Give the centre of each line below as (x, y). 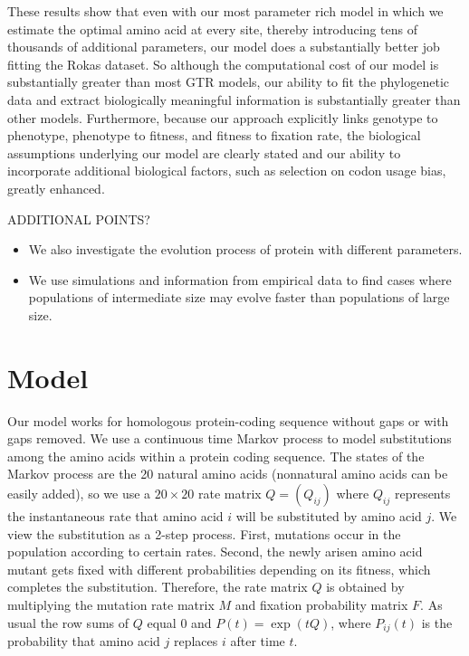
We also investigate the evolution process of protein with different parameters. (245, 249)
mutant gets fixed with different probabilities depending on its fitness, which (219, 569)
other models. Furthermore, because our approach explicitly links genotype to (223, 117)
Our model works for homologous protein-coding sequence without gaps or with (228, 420)
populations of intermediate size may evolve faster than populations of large (239, 297)
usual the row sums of (68, 622)
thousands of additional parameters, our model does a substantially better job (224, 47)
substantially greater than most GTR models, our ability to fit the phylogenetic (229, 82)
